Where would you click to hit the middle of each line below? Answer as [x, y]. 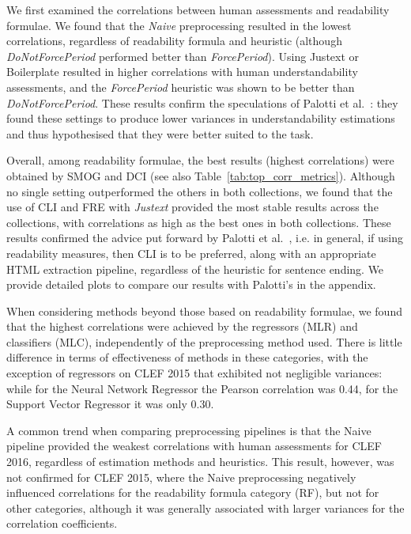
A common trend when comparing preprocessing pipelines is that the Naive [189, 430]
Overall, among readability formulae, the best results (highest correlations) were [200, 160]
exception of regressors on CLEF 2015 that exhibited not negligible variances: [194, 373]
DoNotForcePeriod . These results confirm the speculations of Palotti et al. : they [202, 102]
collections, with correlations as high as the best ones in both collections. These [199, 222]
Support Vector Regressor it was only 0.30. [110, 404]
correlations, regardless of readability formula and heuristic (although [174, 41]
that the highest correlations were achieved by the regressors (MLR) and [182, 326]
